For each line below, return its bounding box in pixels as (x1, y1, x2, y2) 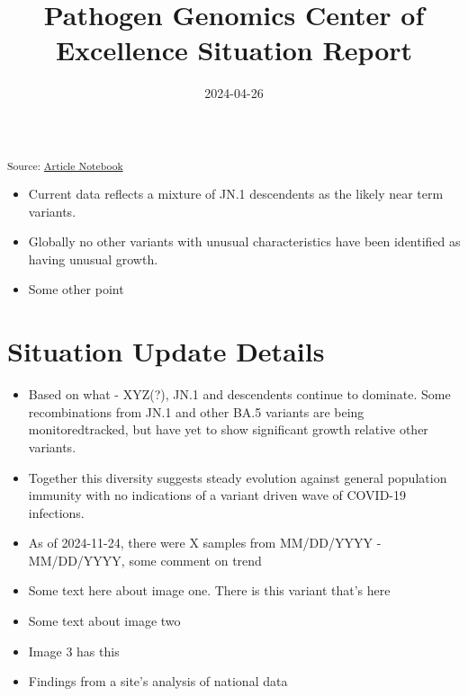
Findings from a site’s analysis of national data (28, 672, 288, 691)
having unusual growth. (28, 249, 158, 268)
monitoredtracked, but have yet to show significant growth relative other (28, 420, 428, 439)
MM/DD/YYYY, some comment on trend (28, 550, 262, 569)
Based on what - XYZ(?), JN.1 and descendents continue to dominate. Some (28, 385, 451, 404)
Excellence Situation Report (55, 31, 413, 68)
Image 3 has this (28, 641, 120, 660)
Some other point (28, 280, 124, 299)
